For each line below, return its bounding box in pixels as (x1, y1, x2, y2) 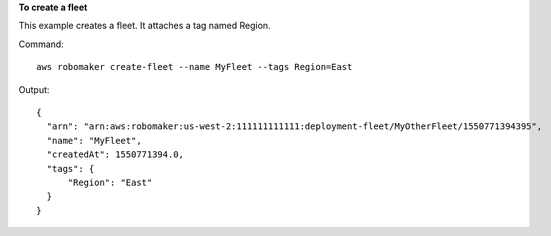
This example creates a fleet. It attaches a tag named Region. (18, 20, 271, 32)
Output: (18, 83, 50, 95)
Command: (18, 38, 64, 50)
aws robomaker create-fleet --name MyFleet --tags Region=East (36, 61, 353, 73)
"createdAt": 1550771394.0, (46, 149, 185, 160)
